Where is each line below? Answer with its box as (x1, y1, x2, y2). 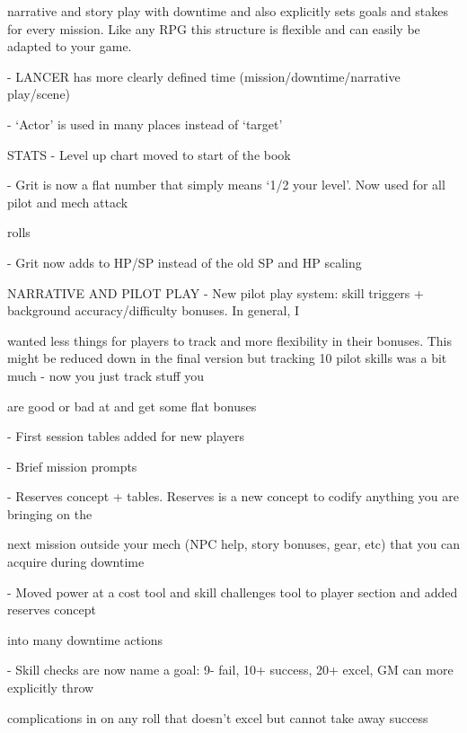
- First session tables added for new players (7, 427, 245, 446)
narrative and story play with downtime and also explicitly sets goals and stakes (7, 2, 449, 20)
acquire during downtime (7, 552, 145, 571)
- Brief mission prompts (7, 456, 137, 475)
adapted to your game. (7, 37, 132, 56)
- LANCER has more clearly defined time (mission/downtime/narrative (7, 66, 401, 85)
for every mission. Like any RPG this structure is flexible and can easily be (7, 19, 420, 38)
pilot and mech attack (7, 192, 128, 211)
